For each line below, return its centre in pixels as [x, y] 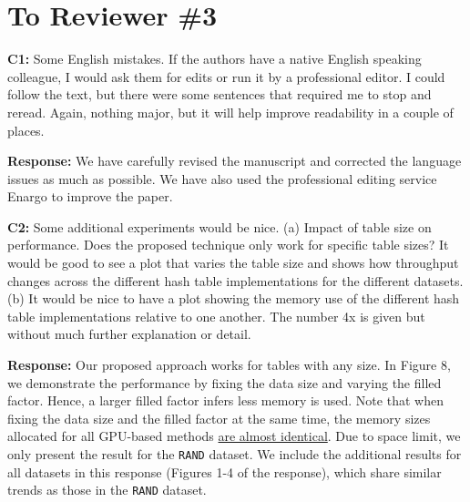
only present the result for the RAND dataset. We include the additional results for [235, 454]
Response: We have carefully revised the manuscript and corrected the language [235, 161]
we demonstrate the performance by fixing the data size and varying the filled [225, 382]
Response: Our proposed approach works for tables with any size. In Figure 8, [229, 365]
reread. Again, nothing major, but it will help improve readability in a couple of [230, 112]
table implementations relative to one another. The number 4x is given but [216, 316]
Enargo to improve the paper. [90, 196]
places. [26, 130]
